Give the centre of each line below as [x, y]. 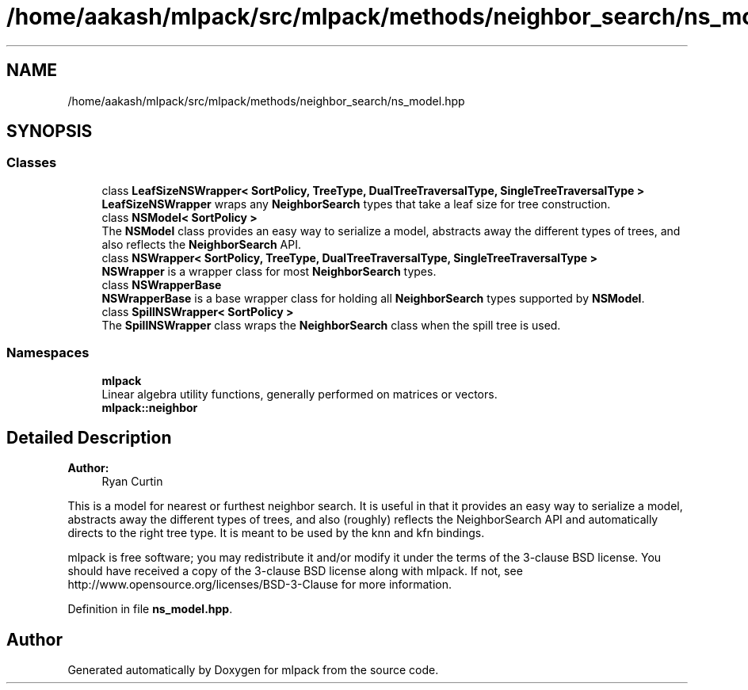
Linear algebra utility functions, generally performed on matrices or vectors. [300, 394]
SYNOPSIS [50, 132]
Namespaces [48, 353]
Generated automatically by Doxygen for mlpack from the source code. [253, 670]
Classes [32, 163]
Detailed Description [89, 437]
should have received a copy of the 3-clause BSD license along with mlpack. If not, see [295, 571]
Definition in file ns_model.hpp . [150, 609]
